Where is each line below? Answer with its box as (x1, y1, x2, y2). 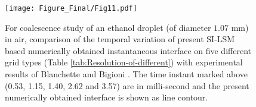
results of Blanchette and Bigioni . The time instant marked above (5, 68, 248, 80)
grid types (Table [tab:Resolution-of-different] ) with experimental (5, 56, 243, 68)
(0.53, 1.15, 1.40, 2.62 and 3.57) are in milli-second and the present (5, 79, 249, 92)
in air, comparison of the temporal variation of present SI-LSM (5, 33, 235, 45)
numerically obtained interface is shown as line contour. (5, 91, 208, 103)
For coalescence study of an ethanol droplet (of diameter (5, 21, 211, 33)
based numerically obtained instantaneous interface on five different (5, 44, 251, 56)
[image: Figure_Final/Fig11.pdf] (5, 4, 137, 12)
